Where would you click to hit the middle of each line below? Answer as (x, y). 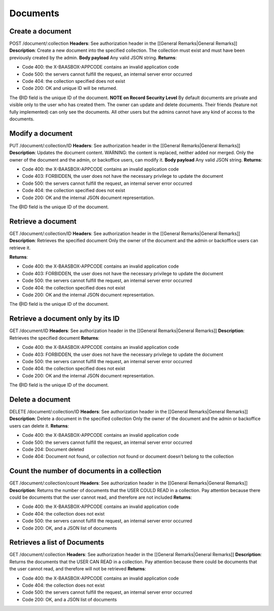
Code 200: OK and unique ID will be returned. (70, 88)
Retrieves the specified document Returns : (55, 338)
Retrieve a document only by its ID (64, 319)
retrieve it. (20, 248)
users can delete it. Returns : (39, 426)
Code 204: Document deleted (53, 449)
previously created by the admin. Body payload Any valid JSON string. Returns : (93, 57)
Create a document (40, 31)
